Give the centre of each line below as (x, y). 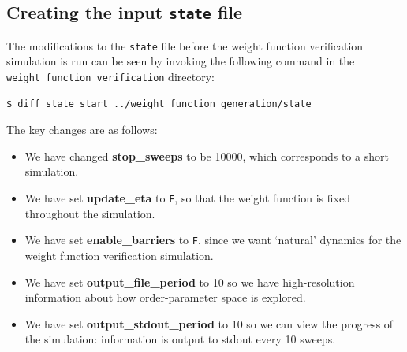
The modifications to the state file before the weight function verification (185, 45)
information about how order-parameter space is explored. (165, 297)
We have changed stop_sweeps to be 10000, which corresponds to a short (207, 156)
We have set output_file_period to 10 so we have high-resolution (190, 282)
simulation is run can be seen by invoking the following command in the (181, 61)
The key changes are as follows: (82, 130)
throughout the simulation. (90, 213)
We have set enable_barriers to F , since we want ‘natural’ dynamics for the (213, 240)
